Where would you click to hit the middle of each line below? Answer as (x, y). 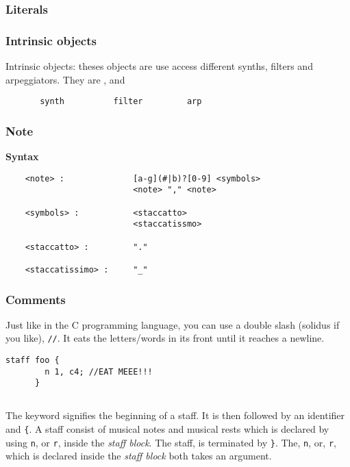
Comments (36, 299)
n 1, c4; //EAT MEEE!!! (99, 371)
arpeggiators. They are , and (65, 79)
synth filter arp (121, 102)
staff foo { (33, 361)
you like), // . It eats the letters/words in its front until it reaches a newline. (165, 338)
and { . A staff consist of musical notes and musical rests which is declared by (167, 429)
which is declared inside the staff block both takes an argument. (139, 456)
